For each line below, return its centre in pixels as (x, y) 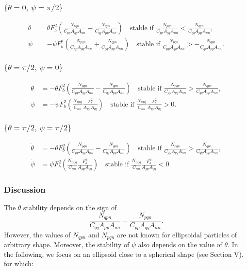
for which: (19, 263)
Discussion (25, 189)
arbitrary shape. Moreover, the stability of (67, 244)
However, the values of (37, 234)
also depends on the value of (180, 244)
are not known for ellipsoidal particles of (177, 234)
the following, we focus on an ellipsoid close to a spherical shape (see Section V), (124, 254)
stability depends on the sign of (70, 207)
